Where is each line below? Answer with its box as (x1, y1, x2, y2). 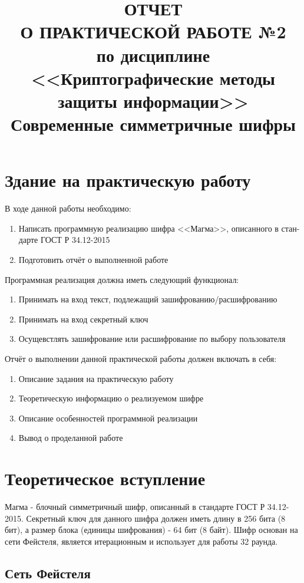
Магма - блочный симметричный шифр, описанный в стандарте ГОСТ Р (5, 500, 265, 513)
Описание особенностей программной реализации (18, 411, 198, 424)
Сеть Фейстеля (5, 564, 91, 582)
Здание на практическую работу (5, 168, 251, 192)
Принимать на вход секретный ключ (18, 312, 148, 325)
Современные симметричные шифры (11, 112, 296, 136)
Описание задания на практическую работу (18, 372, 174, 384)
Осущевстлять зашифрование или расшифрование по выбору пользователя (18, 332, 286, 345)
